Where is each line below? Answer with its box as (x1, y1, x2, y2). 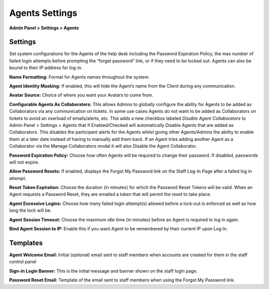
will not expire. (9, 159, 39, 165)
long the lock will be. (9, 207, 52, 213)
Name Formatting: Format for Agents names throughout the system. (9, 74, 150, 80)
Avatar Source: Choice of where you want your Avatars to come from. (9, 92, 153, 98)
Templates (9, 239, 43, 247)
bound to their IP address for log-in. (9, 65, 83, 71)
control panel (9, 259, 37, 265)
